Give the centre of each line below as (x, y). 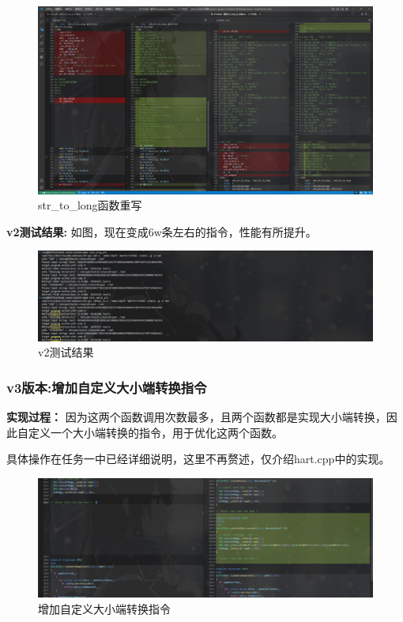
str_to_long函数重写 (90, 205)
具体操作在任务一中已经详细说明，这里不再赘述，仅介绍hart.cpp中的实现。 (198, 459)
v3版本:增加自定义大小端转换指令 (107, 387)
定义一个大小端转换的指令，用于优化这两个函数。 (155, 432)
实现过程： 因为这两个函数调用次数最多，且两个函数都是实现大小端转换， (196, 417)
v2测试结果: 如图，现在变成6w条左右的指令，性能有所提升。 (162, 231)
